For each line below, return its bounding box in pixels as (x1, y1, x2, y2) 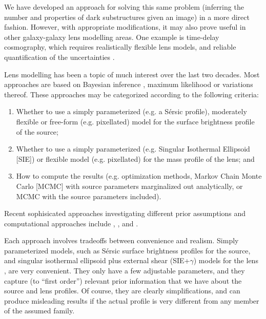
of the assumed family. (4, 305, 75, 316)
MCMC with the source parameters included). (16, 190, 161, 201)
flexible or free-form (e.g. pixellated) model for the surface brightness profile (16, 116, 255, 126)
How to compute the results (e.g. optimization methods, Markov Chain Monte (16, 171, 262, 181)
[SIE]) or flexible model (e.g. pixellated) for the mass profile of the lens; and (16, 153, 255, 164)
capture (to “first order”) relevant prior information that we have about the (4, 275, 242, 286)
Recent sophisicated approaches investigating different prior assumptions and (4, 208, 246, 219)
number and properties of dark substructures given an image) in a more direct (4, 11, 250, 22)
